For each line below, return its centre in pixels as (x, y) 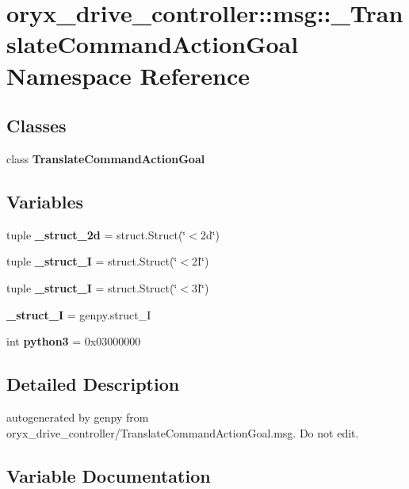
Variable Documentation (109, 475)
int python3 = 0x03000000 (74, 341)
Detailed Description (93, 384)
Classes (36, 126)
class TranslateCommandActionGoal (106, 158)
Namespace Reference (128, 75)
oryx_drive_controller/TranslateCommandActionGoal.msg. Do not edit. (183, 432)
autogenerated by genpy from (78, 416)
